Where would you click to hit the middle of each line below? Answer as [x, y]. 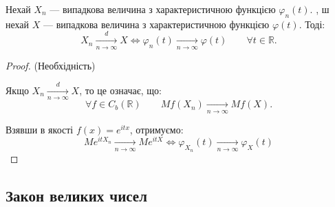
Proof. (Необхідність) [51, 65]
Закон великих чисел [76, 195]
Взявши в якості [40, 129]
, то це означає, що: [120, 90]
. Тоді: [312, 24]
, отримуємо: [156, 129]
